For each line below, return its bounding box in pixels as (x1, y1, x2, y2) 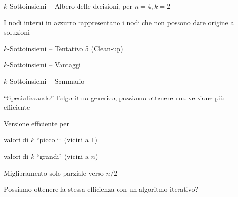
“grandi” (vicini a (36, 151, 89, 161)
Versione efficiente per (4, 118, 69, 128)
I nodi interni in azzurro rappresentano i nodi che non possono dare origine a (4, 17, 234, 27)
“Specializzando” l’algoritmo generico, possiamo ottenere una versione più (4, 92, 224, 102)
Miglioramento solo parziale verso (4, 167, 104, 177)
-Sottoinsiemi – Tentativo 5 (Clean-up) (7, 43, 123, 53)
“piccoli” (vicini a (36, 135, 89, 145)
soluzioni (4, 27, 30, 37)
